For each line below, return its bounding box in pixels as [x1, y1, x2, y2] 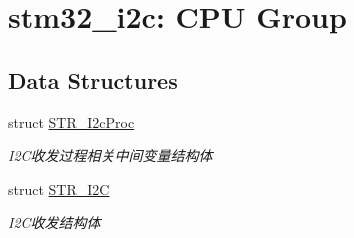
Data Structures [8, 64, 178, 95]
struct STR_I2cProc [8, 111, 135, 132]
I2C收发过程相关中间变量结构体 [8, 145, 213, 166]
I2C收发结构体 [8, 212, 101, 233]
